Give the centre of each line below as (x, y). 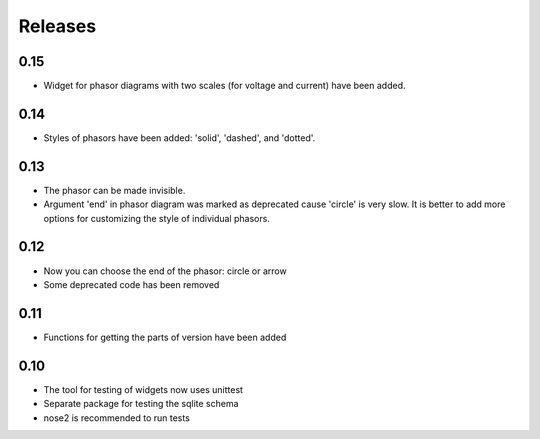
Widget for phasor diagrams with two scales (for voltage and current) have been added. (224, 86)
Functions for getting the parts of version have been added (165, 337)
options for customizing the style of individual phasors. (156, 218)
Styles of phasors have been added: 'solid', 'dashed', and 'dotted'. (179, 137)
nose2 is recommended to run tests (116, 417)
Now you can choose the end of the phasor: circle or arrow (165, 271)
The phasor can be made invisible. (114, 190)
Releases (57, 26)
